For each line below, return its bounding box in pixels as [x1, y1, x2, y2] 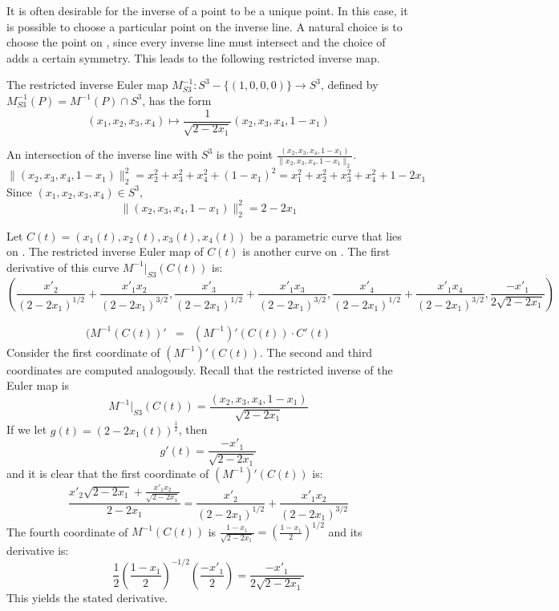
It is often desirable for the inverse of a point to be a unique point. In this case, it [6, 2, 408, 18]
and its [328, 523, 363, 540]
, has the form [142, 91, 212, 108]
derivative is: [6, 541, 69, 558]
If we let [6, 421, 47, 438]
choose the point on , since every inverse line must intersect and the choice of [6, 34, 386, 51]
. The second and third [260, 343, 373, 360]
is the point [216, 146, 273, 163]
